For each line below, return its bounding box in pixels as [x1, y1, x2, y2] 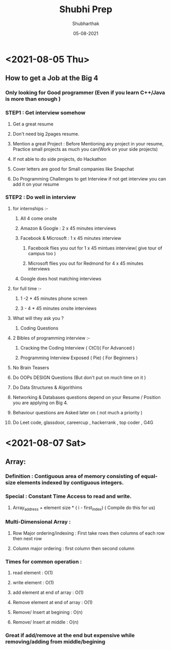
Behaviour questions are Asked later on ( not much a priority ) [12, 409, 143, 415]
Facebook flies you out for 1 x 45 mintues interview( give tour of [28, 245, 162, 251]
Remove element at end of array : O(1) [12, 599, 93, 606]
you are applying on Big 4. [12, 399, 68, 406]
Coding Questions [20, 325, 59, 331]
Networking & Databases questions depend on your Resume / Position [12, 394, 161, 400]
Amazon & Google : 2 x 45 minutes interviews [20, 225, 116, 231]
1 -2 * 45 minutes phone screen [20, 295, 88, 302]
